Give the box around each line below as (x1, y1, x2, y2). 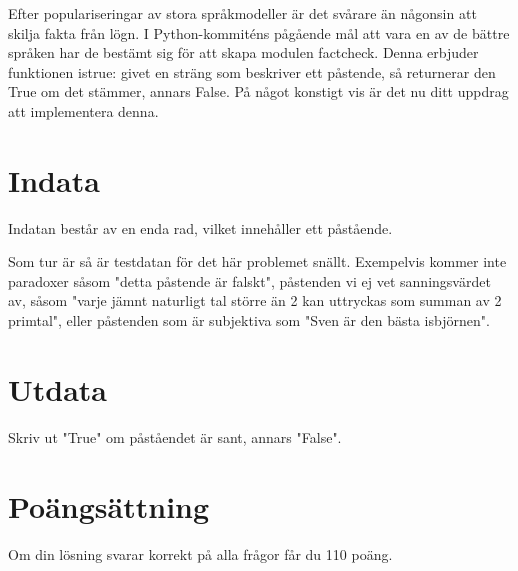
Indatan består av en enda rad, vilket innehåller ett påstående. (8, 217, 393, 238)
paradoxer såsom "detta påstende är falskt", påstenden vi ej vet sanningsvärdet (8, 270, 491, 291)
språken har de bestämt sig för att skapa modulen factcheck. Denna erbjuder (8, 42, 479, 63)
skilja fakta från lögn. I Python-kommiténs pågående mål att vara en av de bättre (8, 22, 510, 43)
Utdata (8, 368, 108, 409)
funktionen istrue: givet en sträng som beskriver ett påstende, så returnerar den (8, 61, 496, 82)
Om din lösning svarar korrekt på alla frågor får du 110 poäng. (8, 543, 393, 564)
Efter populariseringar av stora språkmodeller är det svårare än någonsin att (8, 3, 477, 23)
